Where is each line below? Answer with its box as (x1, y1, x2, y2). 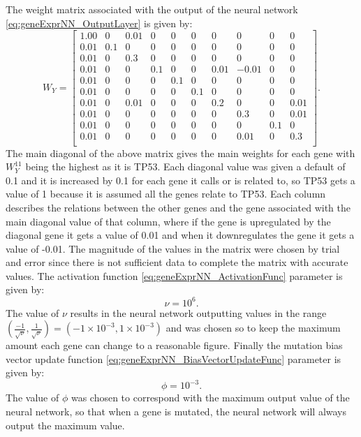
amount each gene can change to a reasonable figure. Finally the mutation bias (6, 338, 343, 353)
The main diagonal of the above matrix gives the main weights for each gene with (6, 145, 355, 160)
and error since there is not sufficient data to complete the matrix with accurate (6, 255, 348, 269)
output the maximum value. (6, 417, 125, 432)
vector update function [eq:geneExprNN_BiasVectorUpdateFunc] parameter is (6, 351, 341, 366)
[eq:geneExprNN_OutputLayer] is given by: (6, 15, 193, 30)
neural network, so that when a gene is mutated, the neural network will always (6, 404, 347, 419)
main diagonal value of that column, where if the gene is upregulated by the (6, 214, 331, 228)
